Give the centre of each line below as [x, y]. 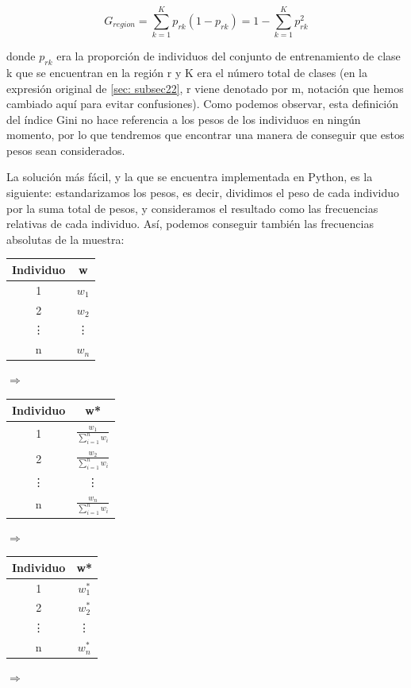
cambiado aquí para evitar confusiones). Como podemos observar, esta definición [203, 104]
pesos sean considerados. [66, 150]
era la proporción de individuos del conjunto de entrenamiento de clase [229, 56]
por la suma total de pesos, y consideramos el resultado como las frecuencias [192, 208]
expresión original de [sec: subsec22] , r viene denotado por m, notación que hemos [205, 88]
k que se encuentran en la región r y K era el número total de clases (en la [187, 72]
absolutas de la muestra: [65, 239]
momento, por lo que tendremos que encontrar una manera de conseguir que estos [205, 135]
